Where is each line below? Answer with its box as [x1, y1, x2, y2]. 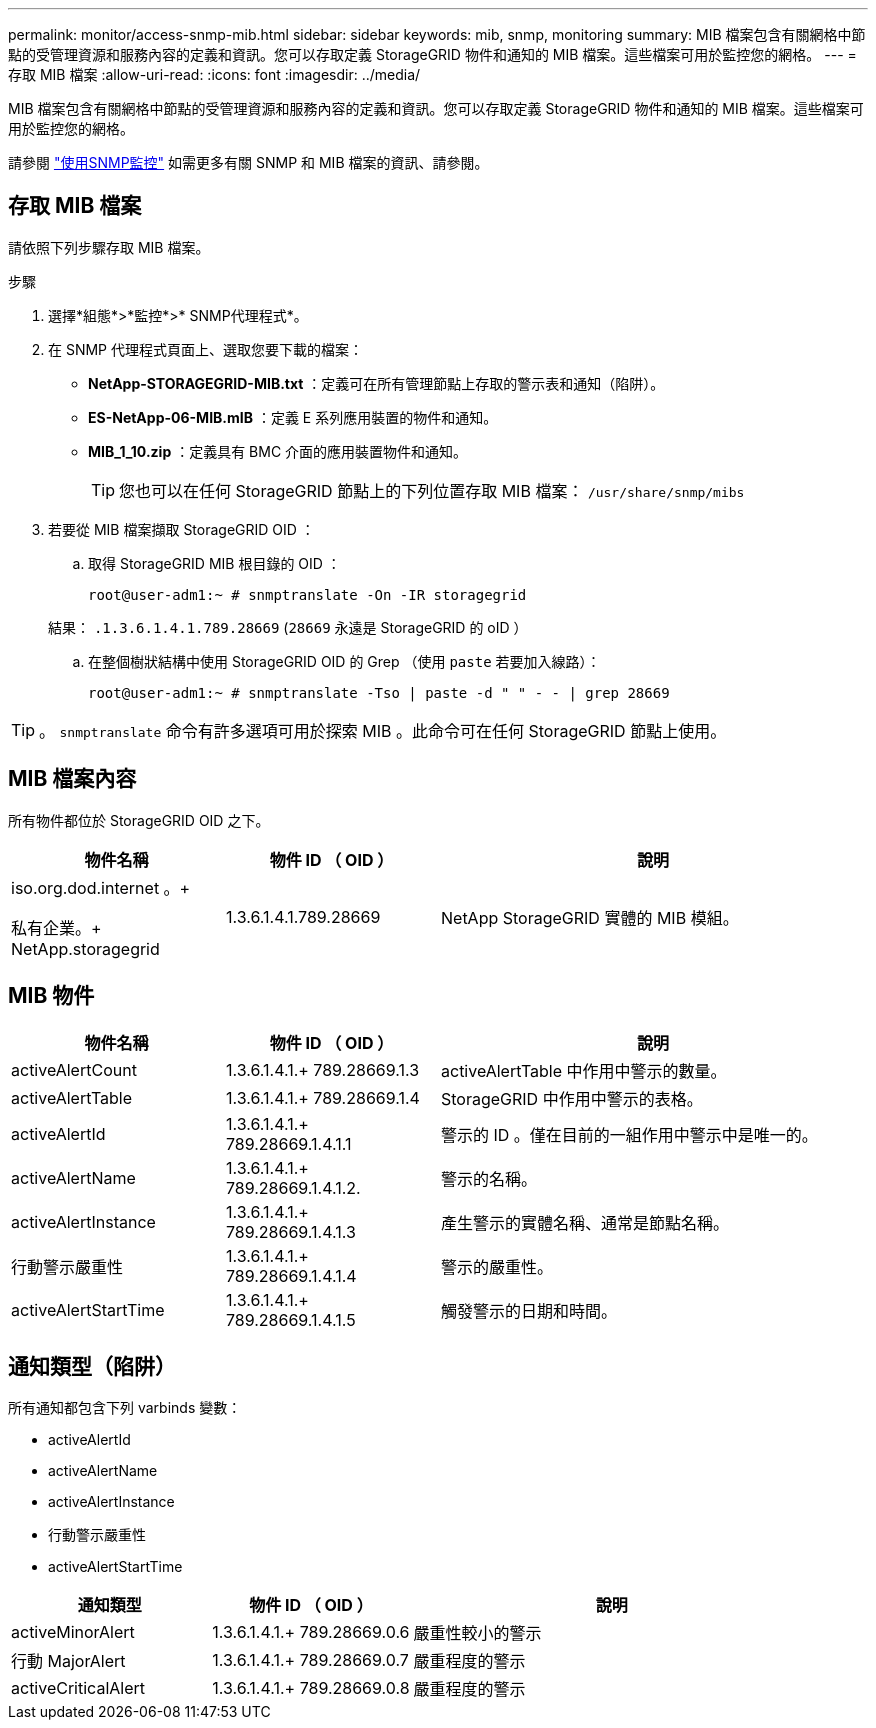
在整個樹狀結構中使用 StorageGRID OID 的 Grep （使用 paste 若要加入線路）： [88, 652, 601, 670]
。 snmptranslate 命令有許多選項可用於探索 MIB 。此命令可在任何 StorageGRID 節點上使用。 [39, 720, 727, 741]
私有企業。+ [11, 917, 102, 938]
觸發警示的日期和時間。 [441, 1300, 618, 1321]
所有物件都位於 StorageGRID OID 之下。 [8, 811, 270, 829]
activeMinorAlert [11, 1622, 135, 1643]
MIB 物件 [8, 983, 95, 1009]
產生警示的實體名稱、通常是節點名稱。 [441, 1212, 730, 1233]
